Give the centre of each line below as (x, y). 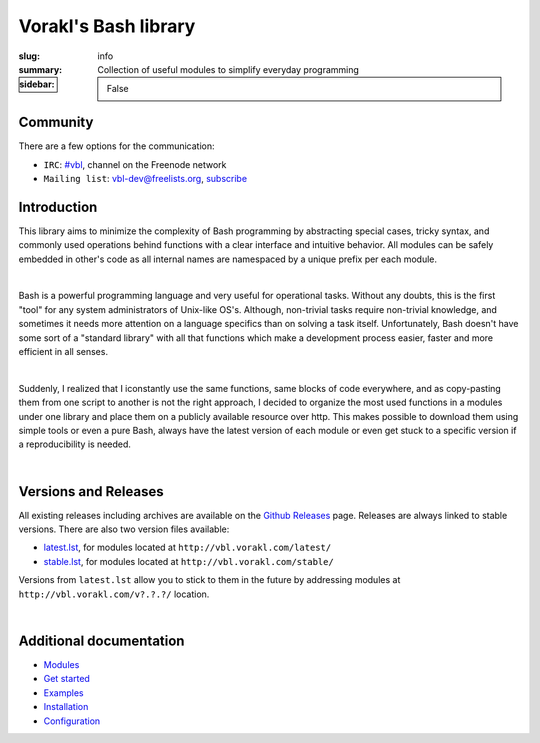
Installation (66, 707)
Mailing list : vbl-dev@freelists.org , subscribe (145, 179)
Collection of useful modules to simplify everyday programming (228, 69)
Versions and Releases (91, 491)
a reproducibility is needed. (75, 444)
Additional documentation (101, 640)
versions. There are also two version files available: (124, 529)
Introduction (58, 206)
